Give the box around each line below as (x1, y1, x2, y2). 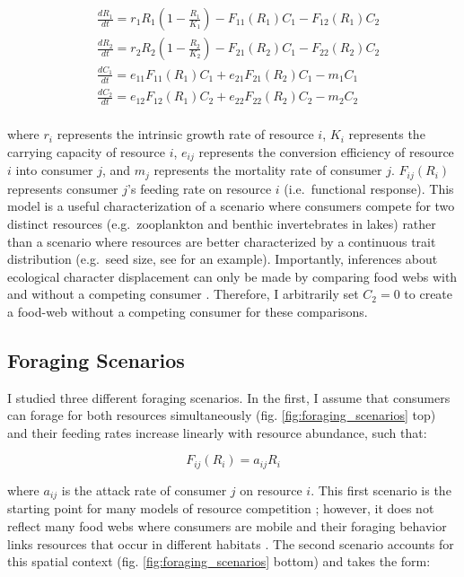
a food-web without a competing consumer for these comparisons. (7, 302, 368, 320)
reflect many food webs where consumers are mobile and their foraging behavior (7, 516, 447, 535)
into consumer (15, 161, 93, 179)
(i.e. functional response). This (284, 179, 454, 197)
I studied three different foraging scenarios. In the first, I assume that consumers (7, 388, 451, 407)
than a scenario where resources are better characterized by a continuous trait (7, 232, 436, 250)
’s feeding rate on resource (127, 179, 272, 197)
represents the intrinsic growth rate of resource (57, 125, 314, 144)
